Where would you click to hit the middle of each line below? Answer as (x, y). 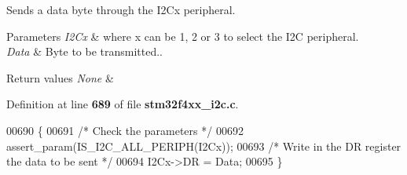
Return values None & (60, 77)
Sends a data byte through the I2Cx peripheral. (121, 9)
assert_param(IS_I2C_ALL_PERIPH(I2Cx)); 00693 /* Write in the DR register (204, 146)
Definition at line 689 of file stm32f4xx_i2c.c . (123, 104)
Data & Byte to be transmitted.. (85, 51)
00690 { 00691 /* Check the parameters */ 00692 (125, 130)
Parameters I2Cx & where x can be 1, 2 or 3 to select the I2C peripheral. (183, 36)
